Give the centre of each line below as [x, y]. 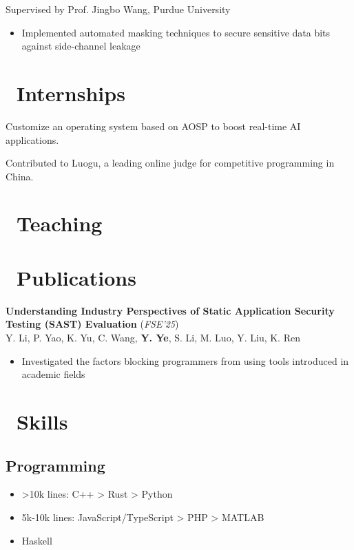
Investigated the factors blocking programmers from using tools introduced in [185, 360]
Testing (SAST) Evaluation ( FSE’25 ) [92, 324]
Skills [42, 421]
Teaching [60, 223]
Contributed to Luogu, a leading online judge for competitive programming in [170, 163]
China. [20, 176]
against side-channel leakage [81, 46]
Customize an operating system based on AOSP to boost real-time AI [153, 126]
